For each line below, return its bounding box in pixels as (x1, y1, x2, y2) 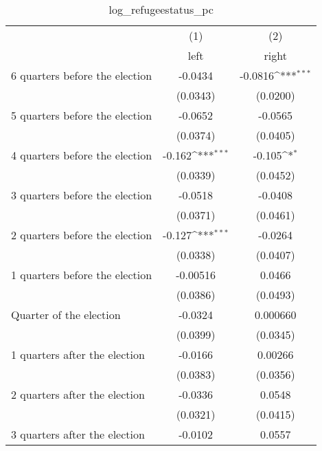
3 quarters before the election (11, 187, 152, 203)
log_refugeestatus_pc (108, 1, 214, 17)
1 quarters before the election (11, 267, 152, 283)
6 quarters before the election (11, 67, 152, 83)
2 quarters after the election (11, 386, 145, 402)
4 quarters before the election (11, 147, 152, 163)
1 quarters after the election (11, 346, 145, 362)
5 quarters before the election (11, 107, 152, 123)
